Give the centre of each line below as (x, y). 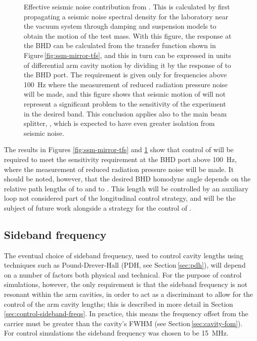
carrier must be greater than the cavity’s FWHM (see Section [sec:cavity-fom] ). (123, 323)
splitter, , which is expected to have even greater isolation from (119, 123)
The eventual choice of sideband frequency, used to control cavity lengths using (124, 255)
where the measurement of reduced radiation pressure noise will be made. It (119, 169)
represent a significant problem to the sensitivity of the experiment (125, 103)
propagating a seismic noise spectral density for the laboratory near (126, 16)
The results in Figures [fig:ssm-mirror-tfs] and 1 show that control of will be (119, 149)
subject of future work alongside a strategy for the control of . (98, 207)
